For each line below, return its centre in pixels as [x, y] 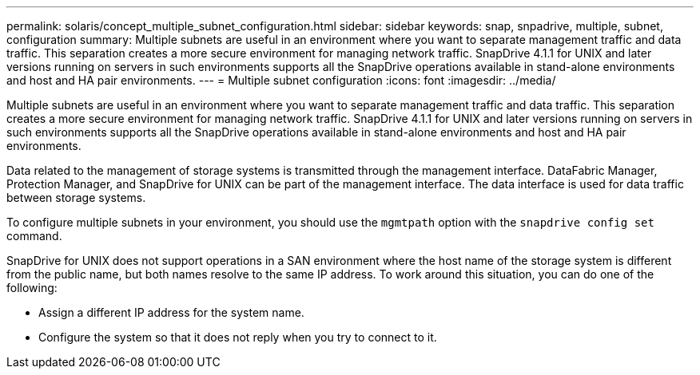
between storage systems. [76, 197]
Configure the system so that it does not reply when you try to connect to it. [238, 337]
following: [32, 288]
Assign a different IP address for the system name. [171, 312]
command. [34, 236]
